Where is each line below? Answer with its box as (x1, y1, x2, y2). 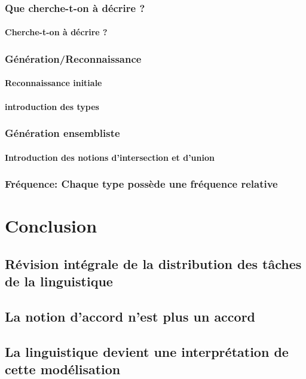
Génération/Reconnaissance (5, 51, 142, 66)
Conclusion (5, 213, 97, 238)
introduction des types (5, 100, 99, 112)
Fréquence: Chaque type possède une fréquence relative (5, 176, 278, 191)
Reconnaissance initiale (5, 77, 102, 89)
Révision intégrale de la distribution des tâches (5, 254, 302, 273)
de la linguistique (5, 272, 113, 291)
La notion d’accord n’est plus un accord (5, 307, 256, 326)
